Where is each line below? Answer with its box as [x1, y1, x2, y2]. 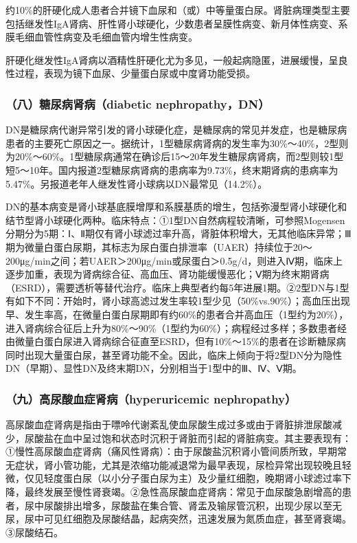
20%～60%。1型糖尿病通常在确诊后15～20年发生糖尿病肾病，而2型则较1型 [14, 149, 344, 164]
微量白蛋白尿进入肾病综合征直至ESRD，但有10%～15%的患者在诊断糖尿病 [14, 334, 346, 348]
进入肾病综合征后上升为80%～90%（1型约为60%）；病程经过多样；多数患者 [5, 320, 337, 335]
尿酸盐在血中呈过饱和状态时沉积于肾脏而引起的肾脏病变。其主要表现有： [24, 430, 352, 445]
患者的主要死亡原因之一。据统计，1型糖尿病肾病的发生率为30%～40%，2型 [5, 135, 339, 150]
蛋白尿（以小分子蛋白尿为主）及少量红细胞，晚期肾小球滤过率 [62, 471, 342, 485]
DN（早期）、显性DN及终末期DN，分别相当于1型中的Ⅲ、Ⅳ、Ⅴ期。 [5, 361, 302, 375]
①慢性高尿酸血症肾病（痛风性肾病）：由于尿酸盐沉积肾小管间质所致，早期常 [5, 444, 347, 458]
